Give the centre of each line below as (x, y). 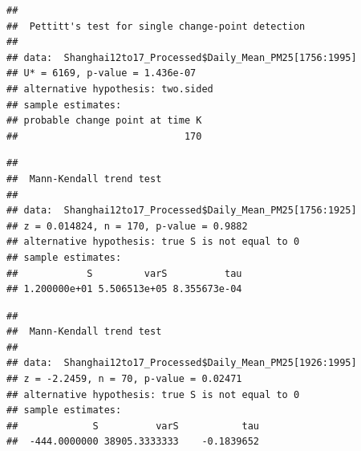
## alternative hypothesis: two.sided (110, 89)
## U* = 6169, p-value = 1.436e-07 (101, 73)
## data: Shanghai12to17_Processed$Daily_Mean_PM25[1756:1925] (182, 211)
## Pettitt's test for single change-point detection (156, 26)
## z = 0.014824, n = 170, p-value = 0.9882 (127, 226)
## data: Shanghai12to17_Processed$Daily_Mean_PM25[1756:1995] (182, 57)
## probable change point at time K (104, 121)
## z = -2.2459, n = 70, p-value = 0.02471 (124, 379)
